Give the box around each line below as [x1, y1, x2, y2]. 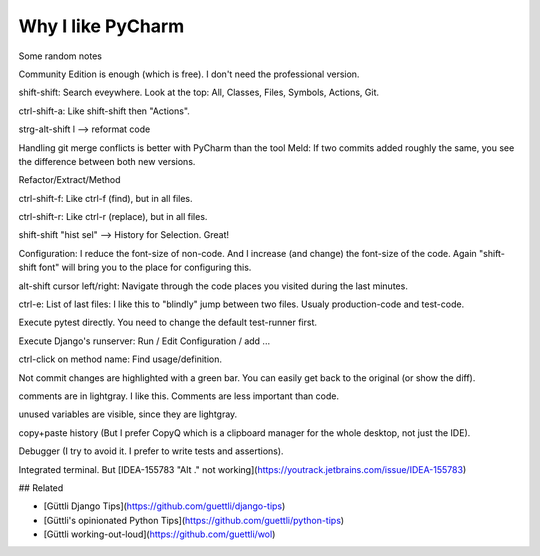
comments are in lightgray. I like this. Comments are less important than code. [18, 390, 340, 402]
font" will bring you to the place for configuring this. [38, 261, 252, 274]
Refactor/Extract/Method [18, 174, 121, 186]
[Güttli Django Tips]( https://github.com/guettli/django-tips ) [43, 500, 286, 512]
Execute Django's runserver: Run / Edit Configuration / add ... [18, 335, 270, 347]
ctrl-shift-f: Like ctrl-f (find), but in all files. [18, 192, 194, 204]
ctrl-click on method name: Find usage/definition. [18, 353, 223, 365]
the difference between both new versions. [18, 155, 196, 167]
